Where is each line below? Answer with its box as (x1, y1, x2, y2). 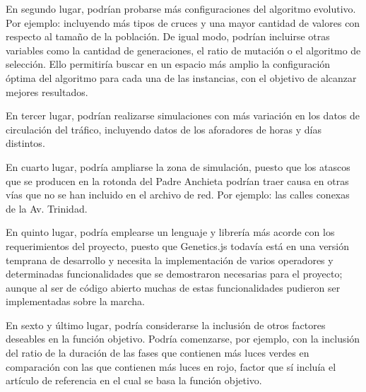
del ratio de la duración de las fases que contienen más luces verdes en (6, 345, 309, 360)
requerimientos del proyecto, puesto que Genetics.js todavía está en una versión (6, 238, 350, 253)
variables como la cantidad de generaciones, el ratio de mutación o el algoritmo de (6, 42, 361, 57)
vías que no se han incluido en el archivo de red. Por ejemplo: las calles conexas (6, 187, 350, 202)
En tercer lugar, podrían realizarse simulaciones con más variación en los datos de (6, 108, 360, 123)
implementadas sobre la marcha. (6, 294, 145, 309)
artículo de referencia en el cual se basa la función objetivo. (6, 373, 262, 388)
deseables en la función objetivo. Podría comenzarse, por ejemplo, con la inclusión (6, 331, 360, 346)
